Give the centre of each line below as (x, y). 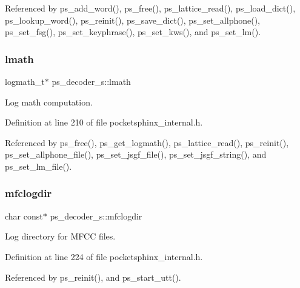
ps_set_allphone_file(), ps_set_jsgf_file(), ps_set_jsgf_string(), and (136, 154)
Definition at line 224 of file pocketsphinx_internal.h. (104, 256)
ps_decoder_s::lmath (91, 81)
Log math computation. (49, 102)
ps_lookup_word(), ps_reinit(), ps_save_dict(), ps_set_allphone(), (132, 20)
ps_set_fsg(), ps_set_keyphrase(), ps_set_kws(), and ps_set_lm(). (133, 32)
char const (24, 216)
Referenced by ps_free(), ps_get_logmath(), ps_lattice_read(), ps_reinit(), (147, 142)
